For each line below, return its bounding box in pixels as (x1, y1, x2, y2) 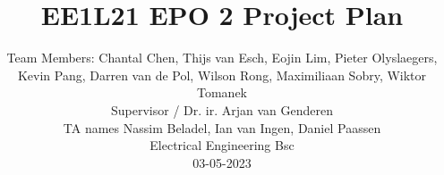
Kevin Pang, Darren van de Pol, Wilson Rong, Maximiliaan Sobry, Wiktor (17, 65, 427, 84)
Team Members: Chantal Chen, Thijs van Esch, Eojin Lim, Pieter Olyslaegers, (6, 48, 438, 67)
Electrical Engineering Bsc (149, 136, 295, 154)
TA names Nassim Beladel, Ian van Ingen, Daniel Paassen (63, 118, 381, 137)
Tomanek (197, 83, 247, 102)
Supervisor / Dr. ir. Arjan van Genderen (111, 100, 333, 119)
